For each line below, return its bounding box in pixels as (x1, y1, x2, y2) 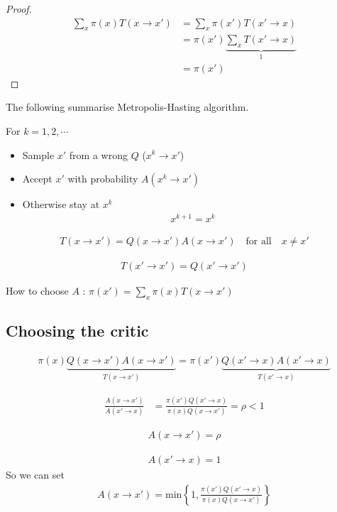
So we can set (6, 467, 65, 482)
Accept (22, 171, 53, 186)
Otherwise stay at (22, 197, 100, 212)
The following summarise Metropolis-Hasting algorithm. (6, 99, 249, 114)
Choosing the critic (6, 320, 149, 342)
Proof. (6, 1, 32, 16)
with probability (67, 171, 138, 186)
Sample (22, 147, 55, 162)
